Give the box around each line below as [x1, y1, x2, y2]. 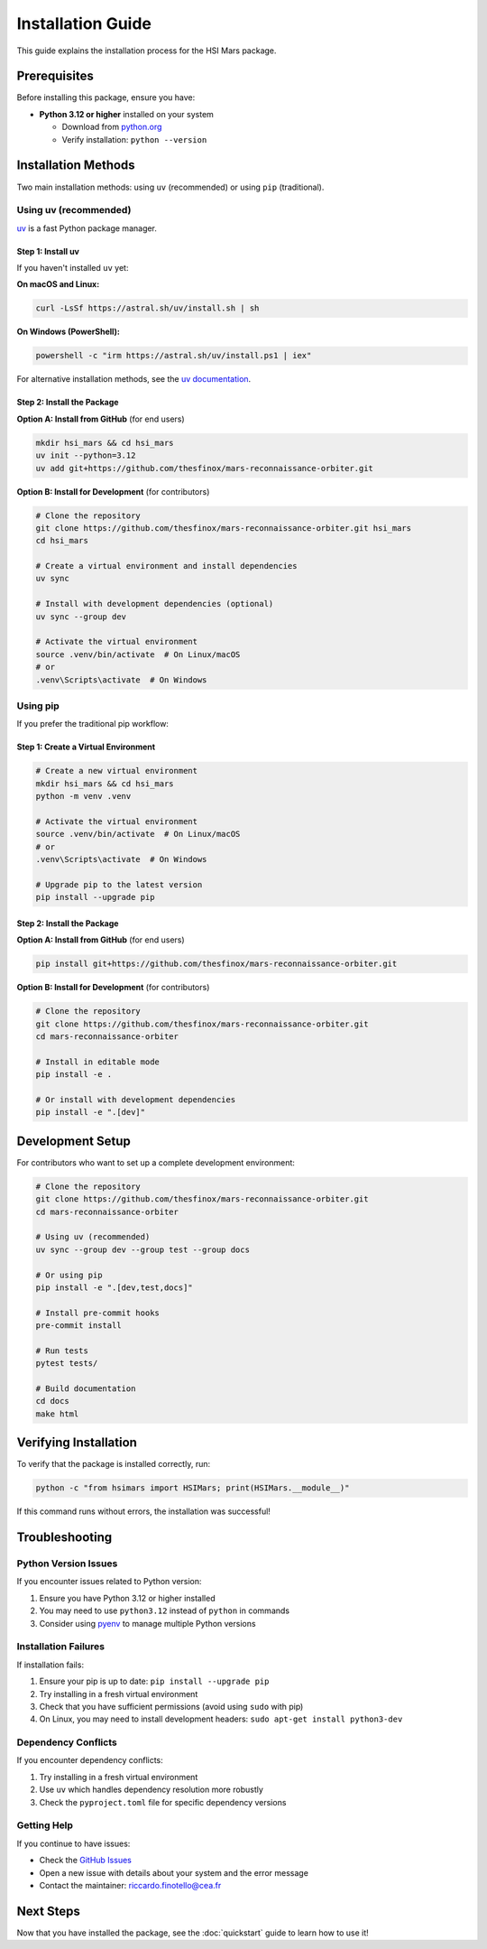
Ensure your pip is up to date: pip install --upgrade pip [39, 1675, 270, 1687]
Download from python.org [61, 122, 162, 133]
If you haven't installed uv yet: [16, 263, 129, 274]
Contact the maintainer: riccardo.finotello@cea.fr [39, 1879, 222, 1890]
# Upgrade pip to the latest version [35, 879, 203, 889]
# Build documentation [35, 1384, 136, 1394]
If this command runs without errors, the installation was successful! [16, 1506, 271, 1517]
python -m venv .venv [35, 791, 132, 802]
